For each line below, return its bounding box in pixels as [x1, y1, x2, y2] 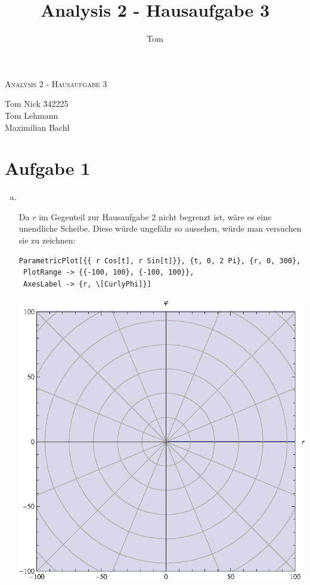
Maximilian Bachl [5, 121, 70, 133]
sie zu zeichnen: [18, 234, 76, 246]
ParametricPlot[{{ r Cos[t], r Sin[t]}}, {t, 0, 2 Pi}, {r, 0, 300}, [18, 256, 301, 265]
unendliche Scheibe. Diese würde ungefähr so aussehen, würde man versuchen [18, 222, 302, 235]
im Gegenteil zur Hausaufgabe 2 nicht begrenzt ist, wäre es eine [39, 210, 272, 223]
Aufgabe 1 [5, 156, 91, 180]
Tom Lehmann [5, 109, 58, 121]
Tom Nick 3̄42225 [5, 97, 69, 110]
